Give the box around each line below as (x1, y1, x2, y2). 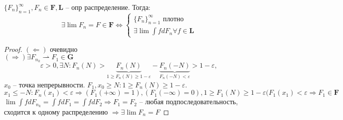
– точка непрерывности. (13, 79, 85, 89)
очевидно (50, 43, 78, 54)
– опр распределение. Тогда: (66, 2, 151, 12)
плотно (163, 15, 184, 23)
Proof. (4, 43, 22, 54)
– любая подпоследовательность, (139, 96, 238, 107)
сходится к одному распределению (4, 107, 108, 117)
